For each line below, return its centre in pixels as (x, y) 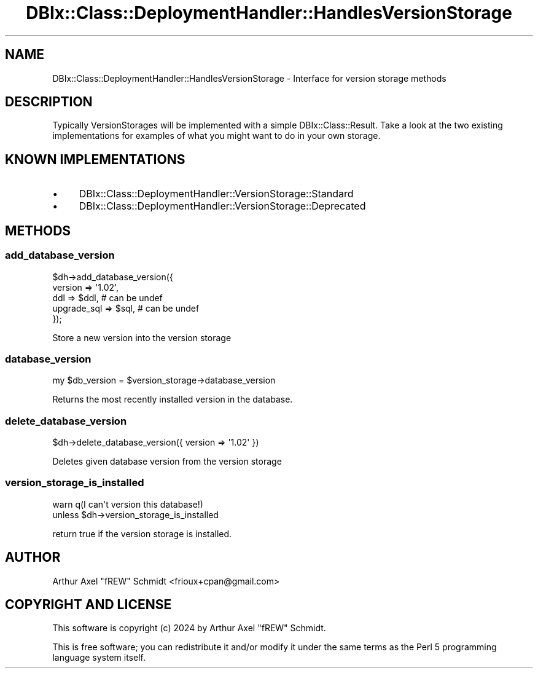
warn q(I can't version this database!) (128, 504)
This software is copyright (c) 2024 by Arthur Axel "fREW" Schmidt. (189, 628)
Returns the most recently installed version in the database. (173, 399)
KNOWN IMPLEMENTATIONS (95, 159)
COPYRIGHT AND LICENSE (88, 605)
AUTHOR (33, 557)
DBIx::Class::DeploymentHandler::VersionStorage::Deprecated (222, 206)
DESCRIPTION (49, 102)
